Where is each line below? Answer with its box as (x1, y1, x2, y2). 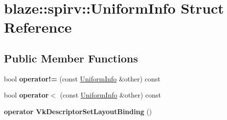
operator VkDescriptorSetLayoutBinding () (4, 106, 152, 116)
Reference (4, 17, 72, 37)
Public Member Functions (4, 50, 138, 65)
